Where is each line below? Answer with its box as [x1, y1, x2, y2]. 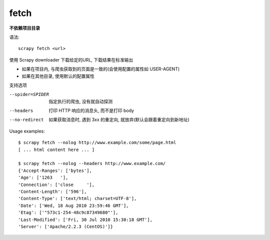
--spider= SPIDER [9, 91, 49, 97]
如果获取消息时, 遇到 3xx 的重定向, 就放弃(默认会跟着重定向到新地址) [48, 116, 189, 122]
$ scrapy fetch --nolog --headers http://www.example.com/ [18, 160, 166, 166]
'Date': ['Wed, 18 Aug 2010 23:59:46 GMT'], [18, 202, 129, 208]
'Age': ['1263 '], [18, 175, 68, 180]
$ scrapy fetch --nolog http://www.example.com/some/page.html [18, 140, 176, 145]
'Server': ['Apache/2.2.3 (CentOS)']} [18, 223, 113, 229]
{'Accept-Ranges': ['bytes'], [18, 167, 92, 173]
